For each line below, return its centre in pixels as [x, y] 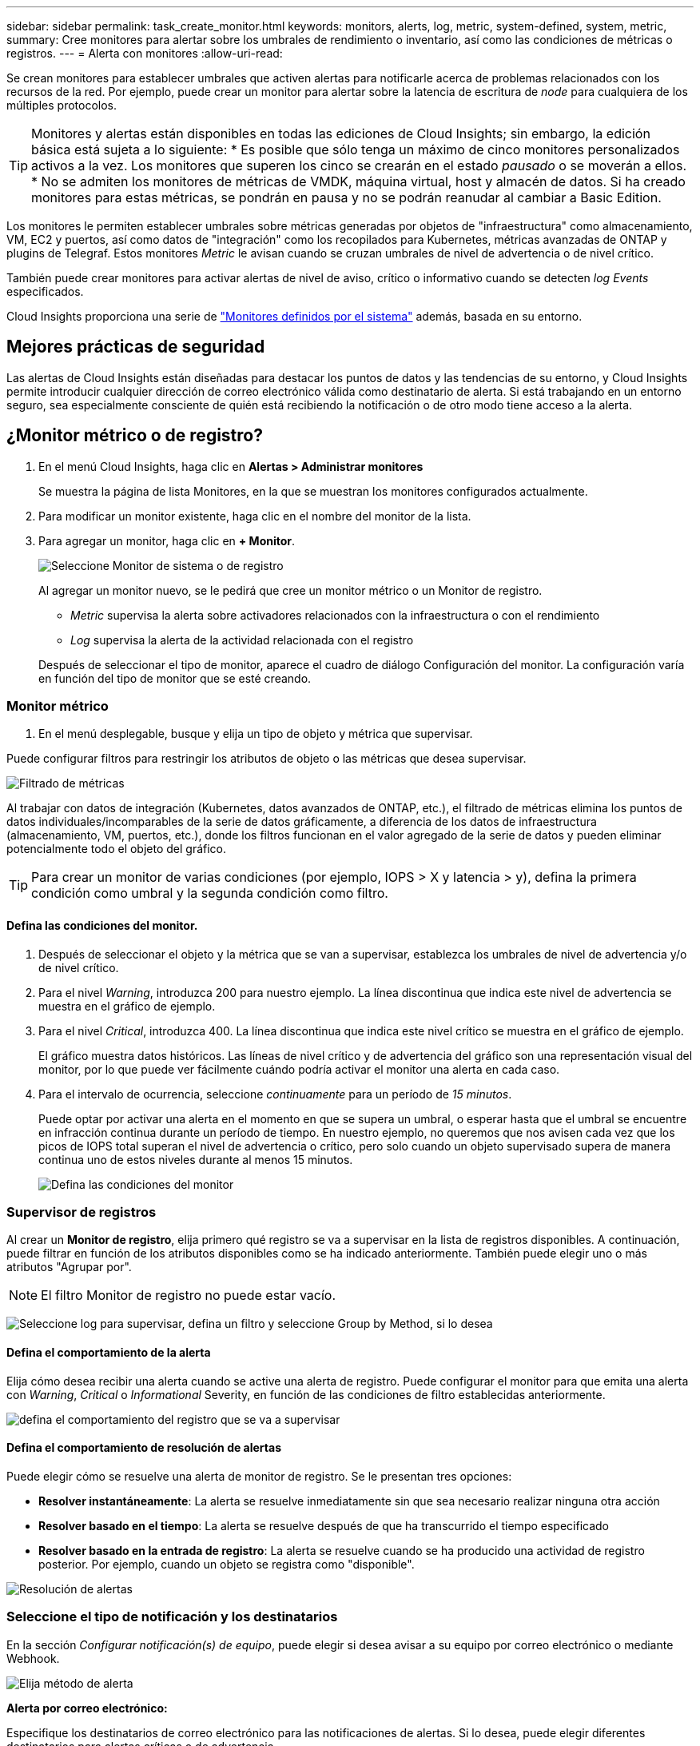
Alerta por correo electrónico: [87, 1708]
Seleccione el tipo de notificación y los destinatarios [172, 1617]
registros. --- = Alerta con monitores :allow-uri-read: [145, 53]
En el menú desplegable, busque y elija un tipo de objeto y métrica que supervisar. [256, 734]
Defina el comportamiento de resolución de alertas [144, 1448]
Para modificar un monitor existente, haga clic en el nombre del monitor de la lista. [255, 516]
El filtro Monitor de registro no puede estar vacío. [189, 1296]
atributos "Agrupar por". [69, 1267]
